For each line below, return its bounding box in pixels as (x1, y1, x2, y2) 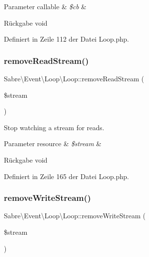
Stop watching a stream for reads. (4, 122, 104, 132)
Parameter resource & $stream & (4, 138, 101, 149)
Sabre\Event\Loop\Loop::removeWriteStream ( (4, 211, 146, 221)
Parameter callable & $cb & (4, 1, 86, 11)
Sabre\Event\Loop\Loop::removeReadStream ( (4, 74, 144, 83)
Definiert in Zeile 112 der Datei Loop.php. (4, 34, 129, 44)
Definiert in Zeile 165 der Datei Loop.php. (4, 171, 129, 181)
